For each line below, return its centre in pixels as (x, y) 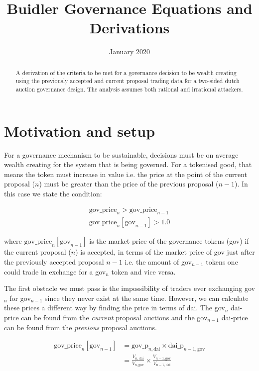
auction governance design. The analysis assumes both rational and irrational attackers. (129, 89)
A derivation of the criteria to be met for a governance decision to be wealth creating (126, 72)
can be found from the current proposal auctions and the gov (114, 317)
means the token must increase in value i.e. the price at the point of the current (126, 174)
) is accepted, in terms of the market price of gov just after (165, 252)
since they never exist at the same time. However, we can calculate (147, 298)
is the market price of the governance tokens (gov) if (169, 241)
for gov (20, 298)
